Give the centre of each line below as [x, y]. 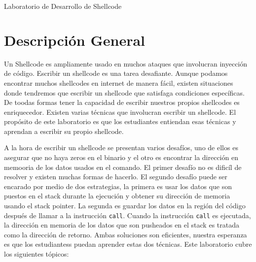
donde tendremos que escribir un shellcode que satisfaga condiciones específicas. [124, 92]
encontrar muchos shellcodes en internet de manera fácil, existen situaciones [119, 82]
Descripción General [74, 40]
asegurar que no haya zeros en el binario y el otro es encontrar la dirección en [121, 157]
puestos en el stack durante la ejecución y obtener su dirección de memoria [117, 196]
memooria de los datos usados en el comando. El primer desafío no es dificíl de [123, 167]
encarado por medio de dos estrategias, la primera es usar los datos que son [118, 186]
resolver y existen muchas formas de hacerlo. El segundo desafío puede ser [116, 177]
